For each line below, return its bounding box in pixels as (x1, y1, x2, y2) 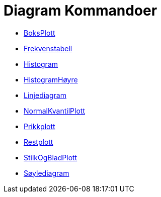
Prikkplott (24, 122, 55, 131)
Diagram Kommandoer (4, 2, 157, 19)
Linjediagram (24, 90, 66, 100)
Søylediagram (24, 168, 69, 177)
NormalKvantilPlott (24, 106, 85, 115)
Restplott (24, 137, 53, 146)
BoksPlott (24, 28, 55, 37)
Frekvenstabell (24, 44, 72, 53)
